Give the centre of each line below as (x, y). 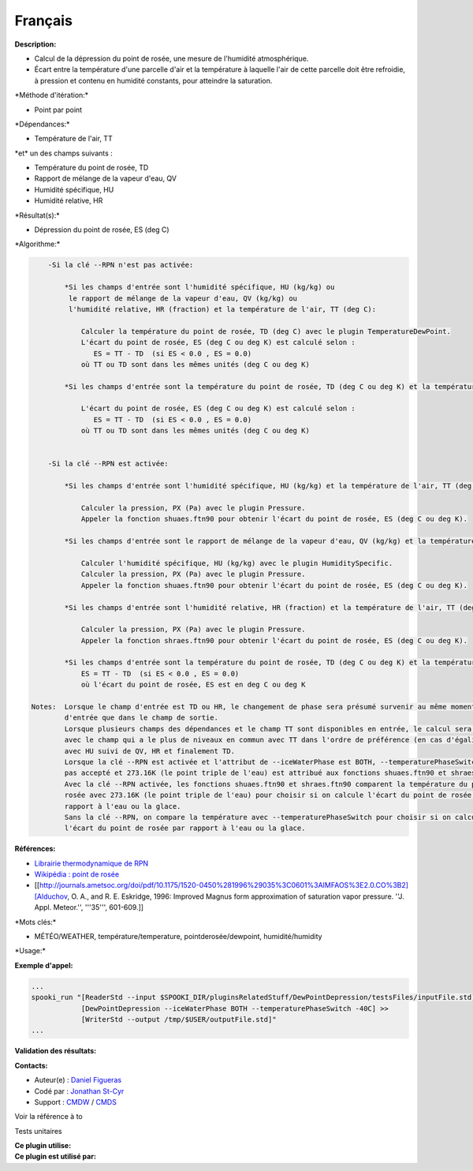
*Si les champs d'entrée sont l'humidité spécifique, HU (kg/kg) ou (199, 287)
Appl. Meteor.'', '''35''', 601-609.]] (89, 907)
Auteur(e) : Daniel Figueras (78, 1080)
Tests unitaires (38, 1131)
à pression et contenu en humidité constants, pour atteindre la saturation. (153, 80)
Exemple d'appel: (44, 965)
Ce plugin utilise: (43, 1146)
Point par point (58, 110)
